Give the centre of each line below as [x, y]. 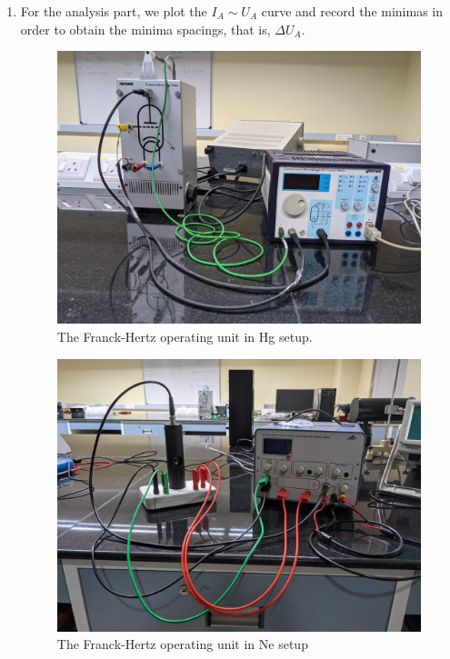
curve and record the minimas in [352, 11]
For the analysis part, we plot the [114, 11]
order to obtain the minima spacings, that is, [145, 29]
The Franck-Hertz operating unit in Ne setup [182, 644]
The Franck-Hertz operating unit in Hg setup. [185, 336]
